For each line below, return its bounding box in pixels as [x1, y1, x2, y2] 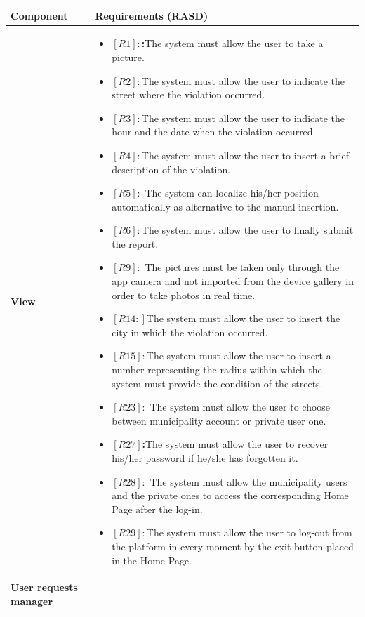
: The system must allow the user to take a [141, 36, 324, 51]
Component [11, 8, 68, 22]
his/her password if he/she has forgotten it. [112, 451, 298, 465]
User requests [11, 580, 78, 595]
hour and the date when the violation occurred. [112, 124, 316, 139]
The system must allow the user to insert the [146, 311, 340, 326]
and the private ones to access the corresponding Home [112, 488, 349, 503]
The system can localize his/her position [145, 185, 319, 200]
